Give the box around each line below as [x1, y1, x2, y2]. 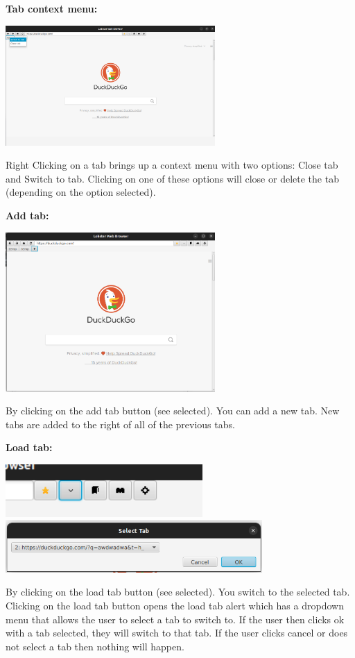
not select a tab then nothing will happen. [6, 639, 184, 653]
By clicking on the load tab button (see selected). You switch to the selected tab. [6, 584, 350, 599]
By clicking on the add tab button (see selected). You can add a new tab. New [6, 403, 340, 418]
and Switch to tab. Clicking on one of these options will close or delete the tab [6, 171, 339, 185]
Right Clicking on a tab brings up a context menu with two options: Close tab [6, 158, 338, 172]
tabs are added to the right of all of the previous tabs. [6, 416, 235, 431]
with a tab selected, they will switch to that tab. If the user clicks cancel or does [6, 625, 348, 640]
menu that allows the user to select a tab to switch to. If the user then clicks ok [6, 611, 345, 626]
